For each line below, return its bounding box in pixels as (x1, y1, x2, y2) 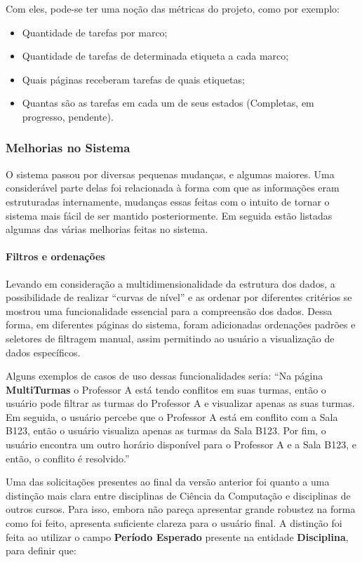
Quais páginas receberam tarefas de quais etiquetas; (22, 72, 245, 86)
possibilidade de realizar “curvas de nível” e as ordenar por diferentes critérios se (6, 290, 352, 305)
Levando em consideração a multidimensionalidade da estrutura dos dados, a (6, 276, 335, 290)
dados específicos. (6, 344, 81, 359)
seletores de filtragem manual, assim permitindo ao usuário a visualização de (6, 330, 335, 345)
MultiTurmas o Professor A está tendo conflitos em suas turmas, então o (6, 382, 326, 396)
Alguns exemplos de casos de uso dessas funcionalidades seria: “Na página (6, 368, 323, 383)
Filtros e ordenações (6, 249, 105, 264)
